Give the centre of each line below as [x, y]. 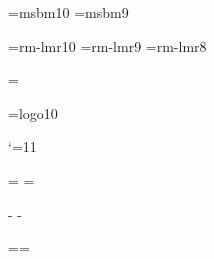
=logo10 [33, 112]
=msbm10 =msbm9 [68, 12]
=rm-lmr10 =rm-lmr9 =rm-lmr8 [107, 45]
